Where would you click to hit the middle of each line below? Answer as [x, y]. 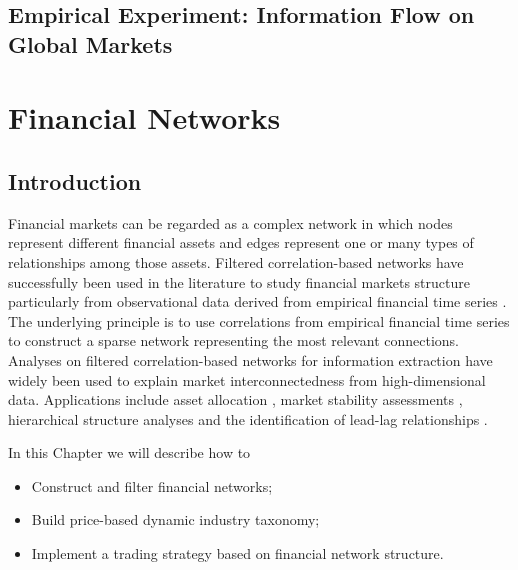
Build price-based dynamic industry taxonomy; [175, 519]
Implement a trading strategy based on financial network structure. [237, 553]
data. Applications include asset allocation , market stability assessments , [235, 399]
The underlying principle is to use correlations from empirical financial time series [259, 320]
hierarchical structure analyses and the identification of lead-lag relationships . [248, 418]
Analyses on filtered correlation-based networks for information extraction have [250, 359]
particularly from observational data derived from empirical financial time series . [257, 301]
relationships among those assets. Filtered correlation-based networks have [236, 261]
